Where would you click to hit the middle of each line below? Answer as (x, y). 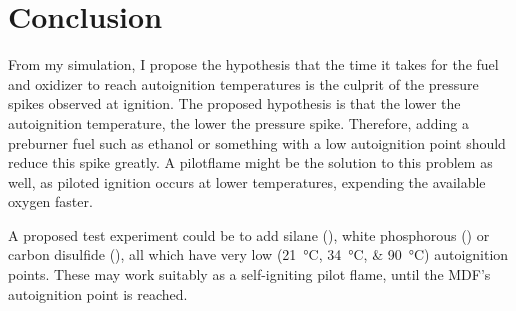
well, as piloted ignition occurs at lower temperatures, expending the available (247, 181)
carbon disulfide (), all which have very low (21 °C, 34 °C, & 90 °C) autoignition (258, 254)
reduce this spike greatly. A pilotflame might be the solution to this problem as (250, 162)
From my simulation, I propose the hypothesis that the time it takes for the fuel (253, 64)
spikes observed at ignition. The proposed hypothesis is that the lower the (234, 103)
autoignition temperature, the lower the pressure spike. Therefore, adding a (238, 122)
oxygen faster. (50, 201)
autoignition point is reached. (98, 293)
